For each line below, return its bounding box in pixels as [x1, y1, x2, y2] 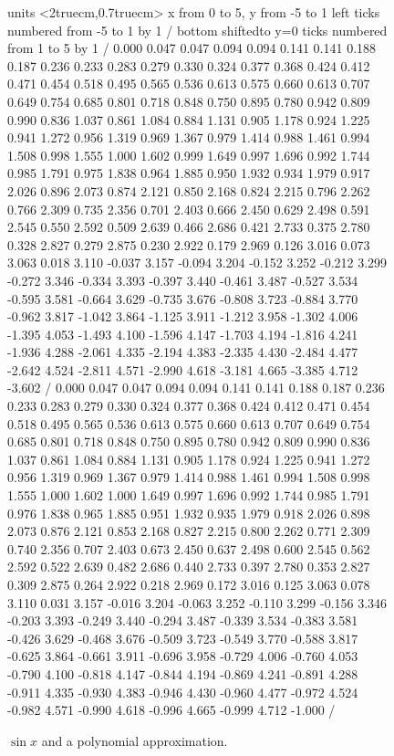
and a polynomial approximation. [41, 730, 228, 750]
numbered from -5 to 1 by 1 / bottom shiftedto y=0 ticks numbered [7, 20, 388, 39]
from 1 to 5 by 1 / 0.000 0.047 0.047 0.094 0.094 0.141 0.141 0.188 [7, 38, 377, 58]
